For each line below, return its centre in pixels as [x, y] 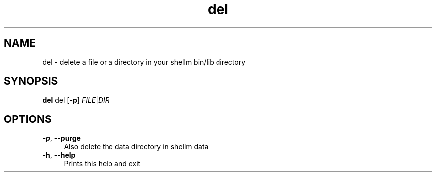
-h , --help [59, 155]
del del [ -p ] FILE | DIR [76, 100]
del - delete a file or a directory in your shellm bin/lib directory [144, 62]
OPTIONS [28, 119]
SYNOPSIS [31, 81]
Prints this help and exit [102, 164]
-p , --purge [61, 138]
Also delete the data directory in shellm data [136, 147]
